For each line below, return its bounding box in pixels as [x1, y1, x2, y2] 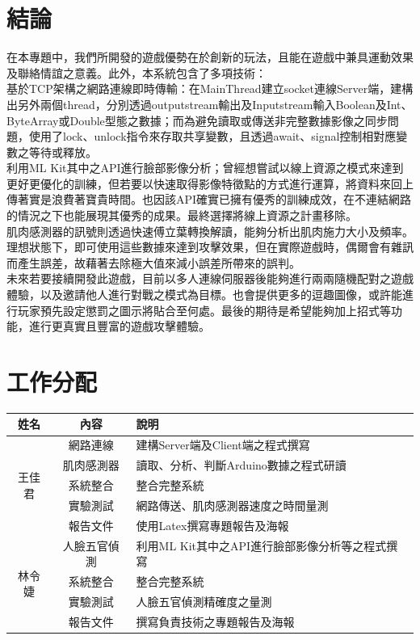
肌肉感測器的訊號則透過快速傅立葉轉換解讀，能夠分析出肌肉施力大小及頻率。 [6, 222, 414, 239]
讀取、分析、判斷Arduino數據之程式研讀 [136, 457, 346, 474]
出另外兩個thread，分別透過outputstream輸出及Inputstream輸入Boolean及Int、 [6, 95, 413, 112]
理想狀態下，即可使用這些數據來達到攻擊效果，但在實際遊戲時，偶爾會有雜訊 [6, 238, 414, 255]
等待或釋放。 [28, 143, 97, 160]
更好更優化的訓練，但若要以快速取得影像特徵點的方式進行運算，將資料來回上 [6, 175, 414, 192]
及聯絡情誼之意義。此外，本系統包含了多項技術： [6, 64, 267, 81]
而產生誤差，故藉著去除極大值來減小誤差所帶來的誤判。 [6, 254, 300, 271]
